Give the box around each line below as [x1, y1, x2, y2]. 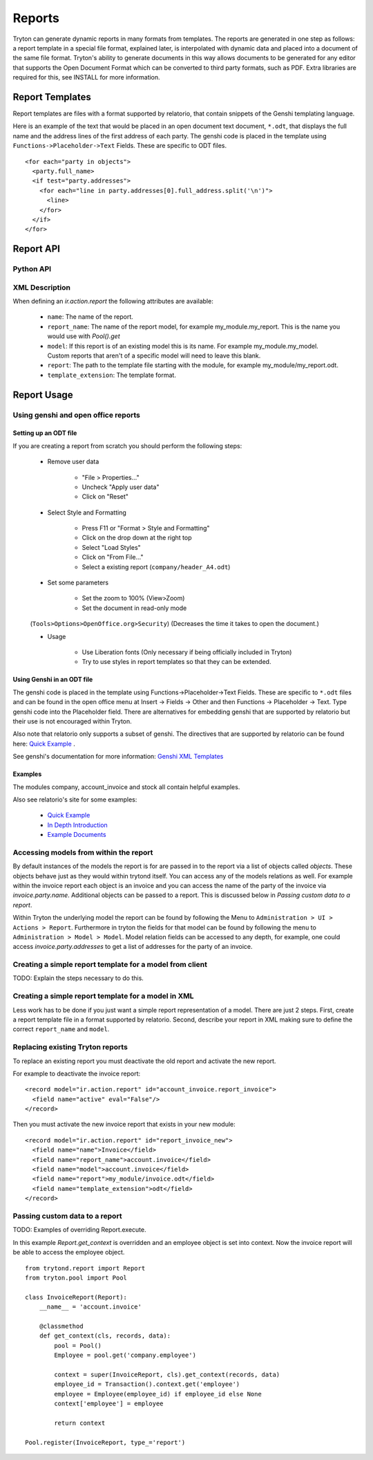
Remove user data [47, 457, 99, 466]
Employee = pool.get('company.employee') [54, 1351, 197, 1359]
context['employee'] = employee [54, 1400, 164, 1407]
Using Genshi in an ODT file [12, 675, 93, 684]
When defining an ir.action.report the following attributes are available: [12, 297, 213, 306]
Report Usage [12, 389, 73, 400]
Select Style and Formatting [47, 508, 127, 517]
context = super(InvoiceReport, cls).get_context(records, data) [54, 1370, 280, 1378]
